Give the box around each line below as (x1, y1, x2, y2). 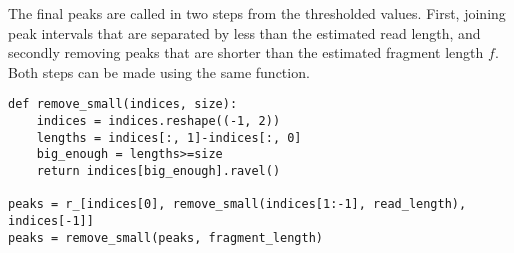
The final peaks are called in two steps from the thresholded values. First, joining (8, 3, 506, 23)
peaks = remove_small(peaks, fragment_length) (8, 230, 323, 245)
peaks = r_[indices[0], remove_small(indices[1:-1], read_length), (8, 197, 467, 212)
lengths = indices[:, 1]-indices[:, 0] (36, 130, 302, 145)
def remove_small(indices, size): (8, 97, 238, 112)
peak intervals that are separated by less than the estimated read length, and (8, 22, 481, 43)
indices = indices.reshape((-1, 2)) (36, 114, 281, 129)
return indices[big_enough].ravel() (36, 164, 281, 178)
